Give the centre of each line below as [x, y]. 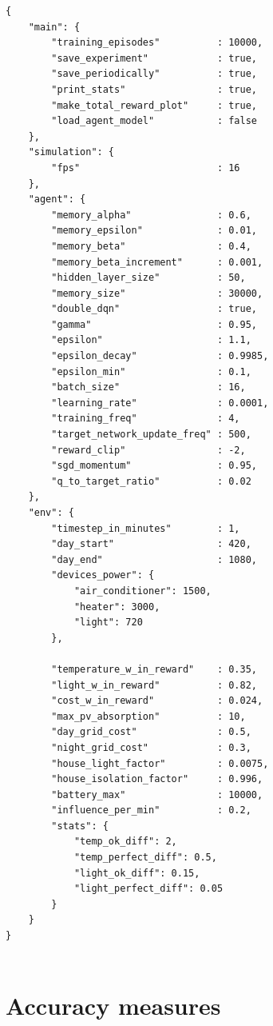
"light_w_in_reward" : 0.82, [154, 685]
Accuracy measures [113, 1006]
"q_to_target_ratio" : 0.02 [151, 481]
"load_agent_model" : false [154, 121]
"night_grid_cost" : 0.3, [151, 747]
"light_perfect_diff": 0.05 [148, 889]
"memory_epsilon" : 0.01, [154, 231]
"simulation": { [71, 152]
